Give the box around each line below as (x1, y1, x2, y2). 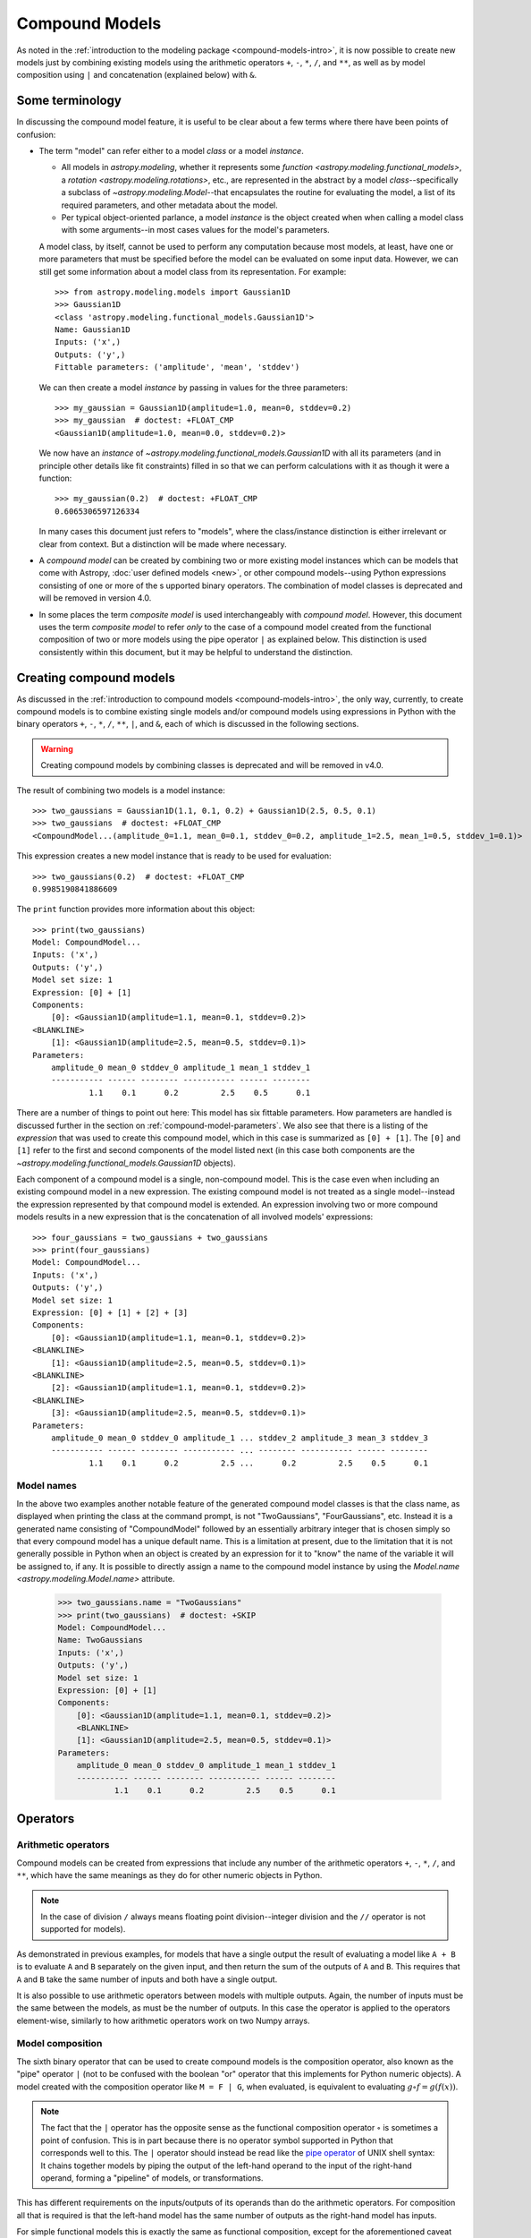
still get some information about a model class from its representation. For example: (38, 266, 347, 277)
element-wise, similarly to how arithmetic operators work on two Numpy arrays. (16, 2015, 310, 2026)
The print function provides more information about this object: (16, 904, 256, 915)
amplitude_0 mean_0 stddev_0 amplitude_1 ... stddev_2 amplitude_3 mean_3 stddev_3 (50, 1432, 429, 1443)
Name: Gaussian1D (55, 325, 131, 335)
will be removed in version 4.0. (38, 593, 152, 603)
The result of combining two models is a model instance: (16, 784, 225, 796)
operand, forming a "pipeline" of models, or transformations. (40, 2172, 264, 2183)
